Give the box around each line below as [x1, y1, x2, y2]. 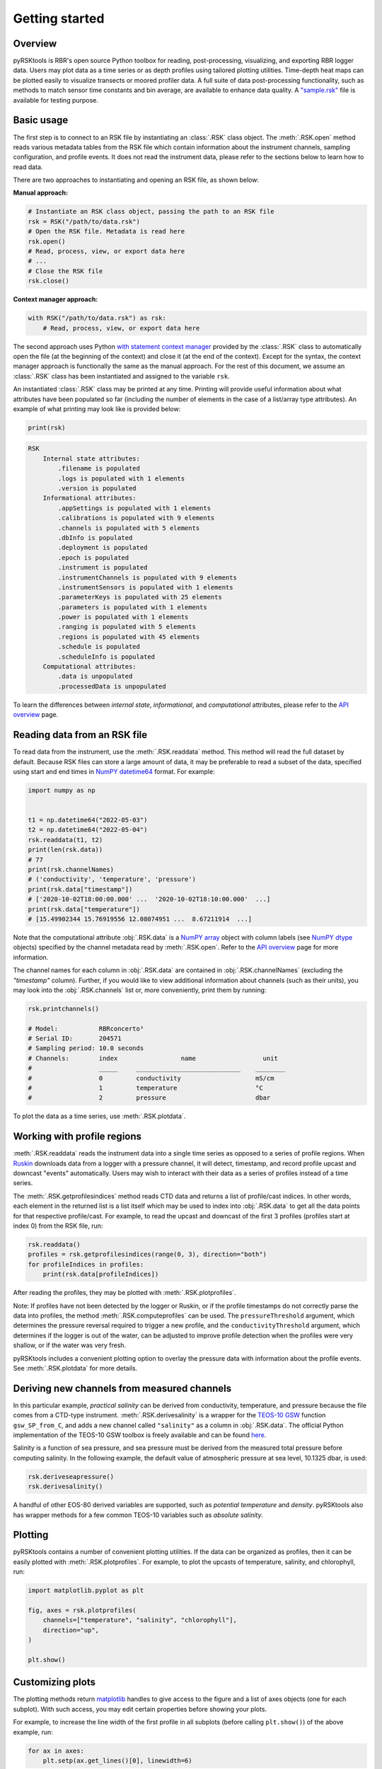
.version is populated [57, 485, 137, 492]
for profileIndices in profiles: [28, 1260, 144, 1268]
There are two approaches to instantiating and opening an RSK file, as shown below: [13, 175, 260, 184]
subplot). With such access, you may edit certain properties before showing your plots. [13, 1705, 267, 1713]
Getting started [13, 11, 105, 26]
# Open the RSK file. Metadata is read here [28, 227, 185, 236]
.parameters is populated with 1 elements [57, 603, 208, 611]
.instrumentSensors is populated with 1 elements [57, 583, 233, 591]
